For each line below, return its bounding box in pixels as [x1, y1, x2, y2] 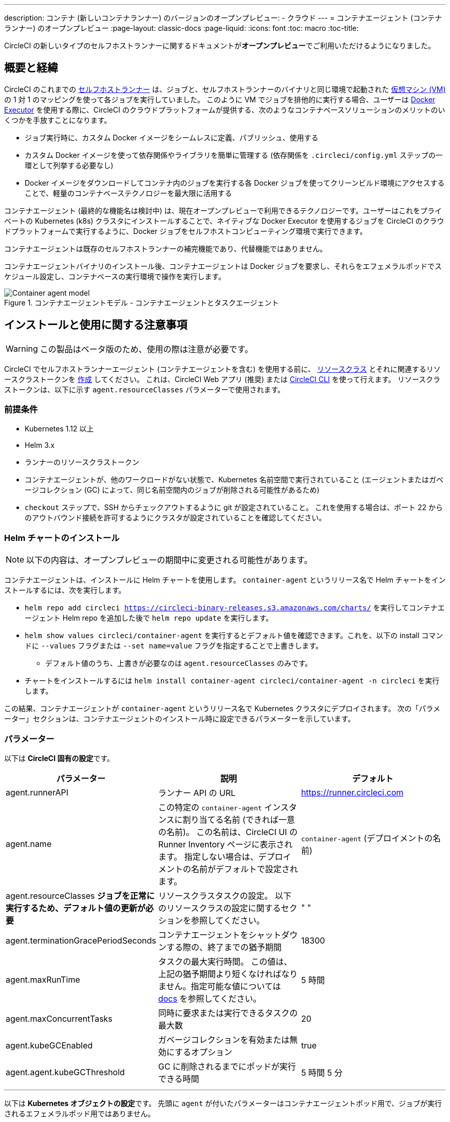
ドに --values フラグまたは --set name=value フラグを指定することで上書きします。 [25, 641, 323, 650]
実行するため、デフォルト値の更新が [6, 902, 146, 913]
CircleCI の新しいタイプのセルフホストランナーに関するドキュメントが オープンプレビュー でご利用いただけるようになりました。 [4, 41, 435, 50]
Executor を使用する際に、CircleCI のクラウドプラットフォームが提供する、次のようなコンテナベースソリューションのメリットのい [4, 105, 445, 114]
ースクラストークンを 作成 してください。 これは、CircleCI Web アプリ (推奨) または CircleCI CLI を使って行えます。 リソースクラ [4, 374, 441, 384]
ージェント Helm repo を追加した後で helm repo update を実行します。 [25, 613, 273, 623]
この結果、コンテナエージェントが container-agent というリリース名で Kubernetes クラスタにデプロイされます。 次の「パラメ [4, 704, 440, 713]
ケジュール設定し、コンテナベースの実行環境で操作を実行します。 [4, 272, 226, 281]
